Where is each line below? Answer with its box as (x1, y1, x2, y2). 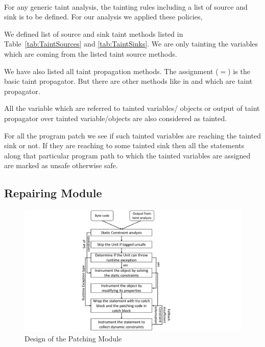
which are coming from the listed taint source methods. (4, 48, 177, 59)
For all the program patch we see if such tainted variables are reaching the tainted (4, 130, 261, 141)
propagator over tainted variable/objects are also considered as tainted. (4, 112, 227, 123)
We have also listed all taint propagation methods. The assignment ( (4, 65, 219, 76)
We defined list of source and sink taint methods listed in (4, 28, 183, 39)
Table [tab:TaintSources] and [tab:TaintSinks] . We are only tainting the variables (4, 38, 258, 49)
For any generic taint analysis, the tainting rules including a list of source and (4, 1, 248, 12)
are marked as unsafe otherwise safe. (4, 160, 118, 171)
